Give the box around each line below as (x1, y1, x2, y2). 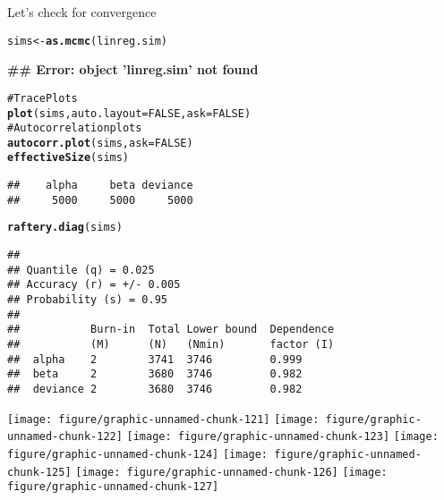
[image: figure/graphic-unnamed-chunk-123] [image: (126, 430, 439, 444)
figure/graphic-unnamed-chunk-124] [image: (7, 447, 269, 461)
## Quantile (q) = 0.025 (7, 263, 155, 276)
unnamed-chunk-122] (7, 430, 123, 444)
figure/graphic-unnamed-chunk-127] (7, 480, 219, 494)
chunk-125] (7, 465, 72, 479)
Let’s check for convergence (7, 3, 157, 21)
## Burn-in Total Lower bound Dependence (7, 323, 335, 336)
